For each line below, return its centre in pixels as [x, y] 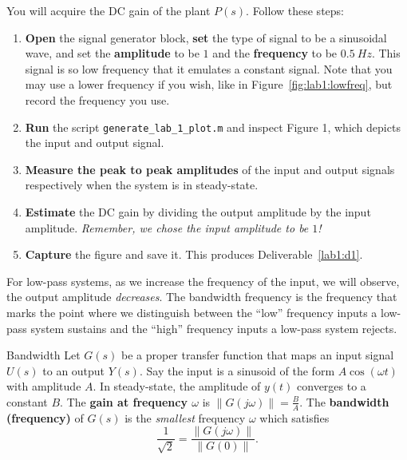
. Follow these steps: [295, 10]
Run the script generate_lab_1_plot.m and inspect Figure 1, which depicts [213, 127]
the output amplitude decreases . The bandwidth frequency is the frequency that [202, 297]
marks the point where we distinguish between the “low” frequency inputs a [192, 312]
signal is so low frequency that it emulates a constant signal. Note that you [209, 68]
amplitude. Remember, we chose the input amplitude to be [167, 227]
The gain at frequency [127, 401]
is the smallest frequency [185, 417]
